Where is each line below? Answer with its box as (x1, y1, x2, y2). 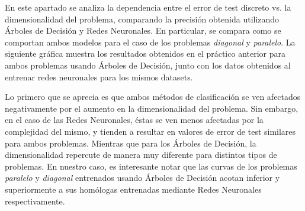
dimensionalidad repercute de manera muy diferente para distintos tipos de (5, 148, 277, 161)
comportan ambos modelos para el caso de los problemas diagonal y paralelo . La (5, 35, 296, 48)
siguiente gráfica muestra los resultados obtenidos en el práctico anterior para (5, 47, 285, 60)
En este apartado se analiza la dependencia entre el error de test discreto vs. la (5, 1, 291, 13)
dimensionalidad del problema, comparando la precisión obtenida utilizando (5, 12, 280, 25)
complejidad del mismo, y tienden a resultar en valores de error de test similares (5, 125, 296, 137)
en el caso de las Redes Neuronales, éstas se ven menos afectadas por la (5, 113, 264, 126)
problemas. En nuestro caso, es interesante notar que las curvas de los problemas (5, 160, 297, 172)
